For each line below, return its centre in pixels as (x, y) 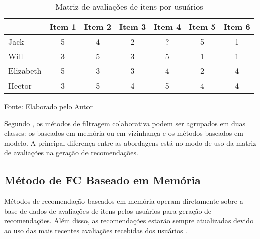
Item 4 (167, 26)
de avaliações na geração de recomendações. (71, 153)
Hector (20, 85)
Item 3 (133, 26)
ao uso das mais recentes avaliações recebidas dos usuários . (96, 230)
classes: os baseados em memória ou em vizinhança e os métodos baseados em (124, 133)
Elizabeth (25, 71)
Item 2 (98, 26)
